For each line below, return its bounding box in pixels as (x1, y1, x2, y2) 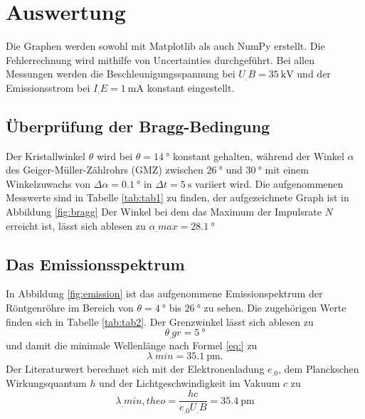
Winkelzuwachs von (6, 176, 91, 191)
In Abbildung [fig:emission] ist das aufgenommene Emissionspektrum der (6, 286, 323, 301)
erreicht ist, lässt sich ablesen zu (6, 218, 146, 233)
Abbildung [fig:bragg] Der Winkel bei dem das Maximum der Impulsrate (6, 204, 322, 219)
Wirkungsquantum (6, 375, 87, 390)
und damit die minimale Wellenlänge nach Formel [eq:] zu (6, 337, 258, 352)
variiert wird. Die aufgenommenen (194, 176, 344, 191)
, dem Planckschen (278, 361, 359, 376)
